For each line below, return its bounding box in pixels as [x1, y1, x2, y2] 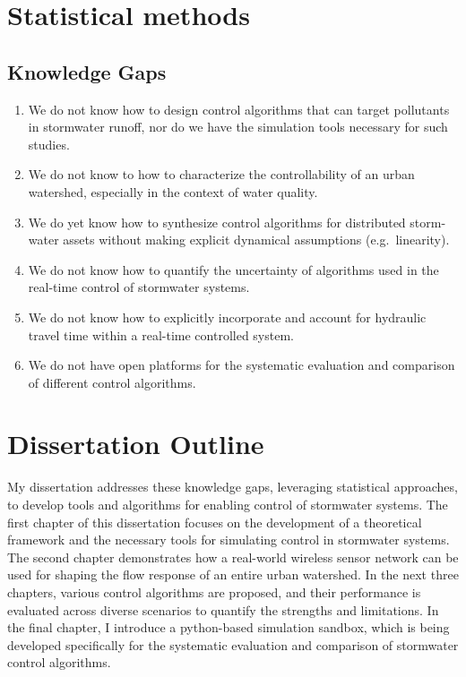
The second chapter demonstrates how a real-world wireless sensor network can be [7, 547, 459, 566]
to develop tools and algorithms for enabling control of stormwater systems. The [7, 495, 448, 514]
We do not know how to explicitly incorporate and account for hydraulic [28, 307, 427, 326]
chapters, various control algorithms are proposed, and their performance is [7, 582, 421, 601]
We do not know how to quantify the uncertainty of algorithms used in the [28, 260, 439, 279]
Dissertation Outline [7, 425, 264, 462]
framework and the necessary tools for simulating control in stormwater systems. [7, 530, 450, 549]
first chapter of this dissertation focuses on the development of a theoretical [7, 512, 422, 531]
